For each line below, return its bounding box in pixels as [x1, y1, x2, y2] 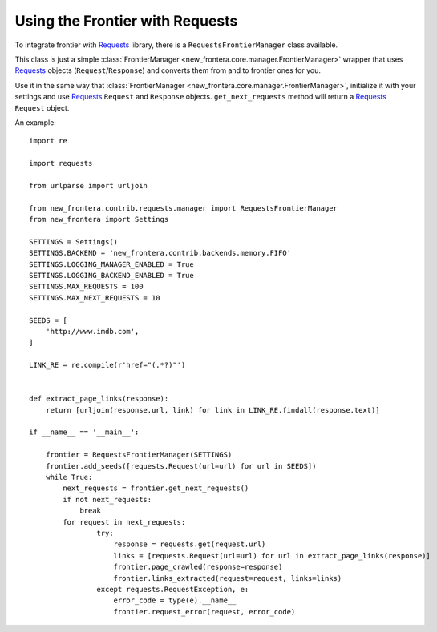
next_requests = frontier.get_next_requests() [63, 484, 249, 493]
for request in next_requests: [63, 517, 186, 526]
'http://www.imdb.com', [45, 327, 140, 336]
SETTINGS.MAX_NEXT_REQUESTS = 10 [29, 293, 160, 302]
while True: [45, 473, 93, 481]
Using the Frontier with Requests [14, 12, 238, 30]
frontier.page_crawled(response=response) [113, 562, 283, 572]
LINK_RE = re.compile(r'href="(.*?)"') [29, 360, 186, 370]
